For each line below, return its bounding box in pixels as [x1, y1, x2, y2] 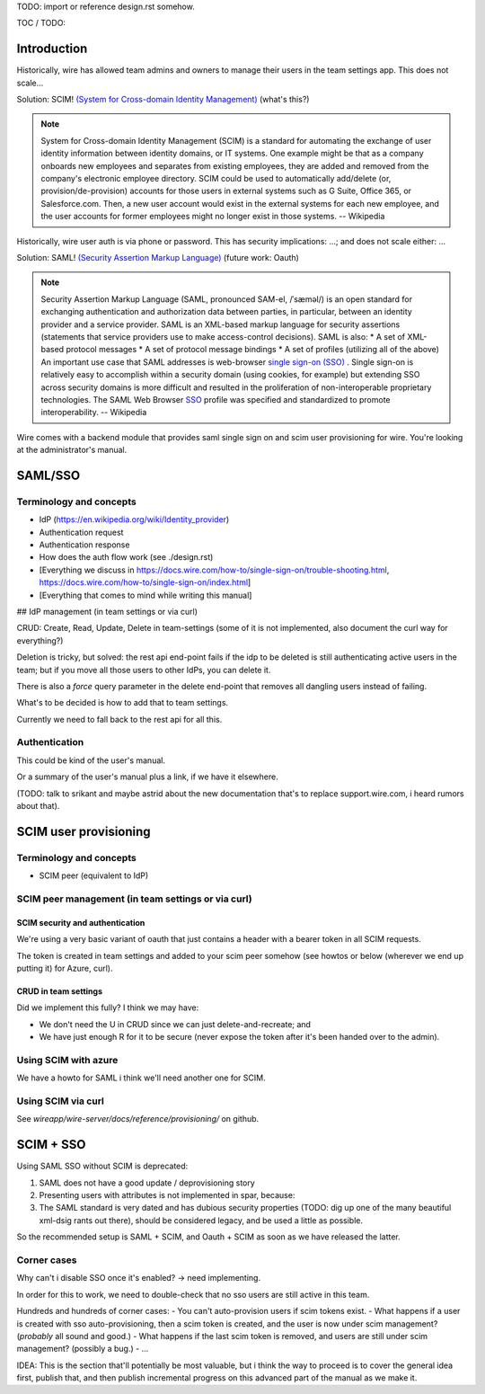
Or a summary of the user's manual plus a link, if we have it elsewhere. [16, 771, 278, 782]
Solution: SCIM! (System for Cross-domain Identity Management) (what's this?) [16, 94, 310, 105]
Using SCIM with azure [16, 1053, 119, 1066]
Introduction [16, 41, 88, 57]
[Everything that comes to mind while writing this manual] [39, 590, 252, 600]
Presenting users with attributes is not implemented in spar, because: [39, 1190, 295, 1201]
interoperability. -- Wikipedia [40, 407, 147, 418]
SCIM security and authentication [16, 917, 145, 928]
